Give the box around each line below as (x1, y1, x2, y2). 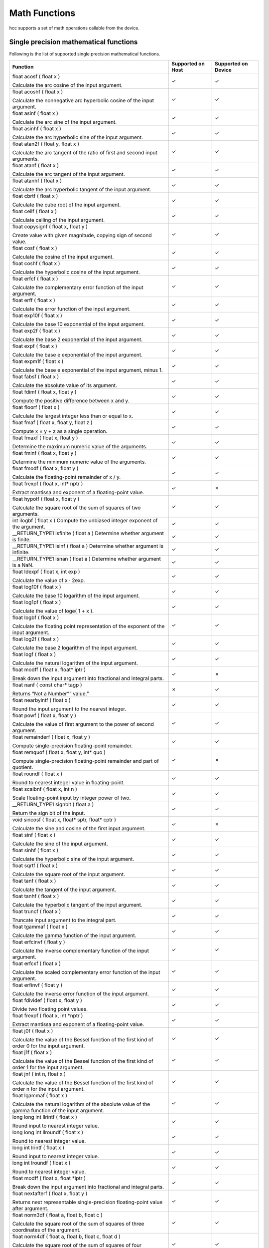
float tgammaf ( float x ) (12, 923, 68, 930)
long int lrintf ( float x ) (12, 1144, 65, 1151)
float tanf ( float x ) (12, 877, 56, 884)
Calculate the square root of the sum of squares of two (12, 504, 141, 511)
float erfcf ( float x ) (12, 275, 58, 282)
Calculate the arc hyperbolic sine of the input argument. (12, 134, 143, 141)
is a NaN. (12, 562, 34, 569)
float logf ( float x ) (12, 650, 56, 657)
